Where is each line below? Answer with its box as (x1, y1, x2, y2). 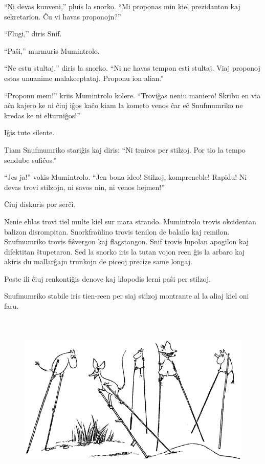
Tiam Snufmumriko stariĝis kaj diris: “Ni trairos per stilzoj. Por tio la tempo (4, 144, 246, 155)
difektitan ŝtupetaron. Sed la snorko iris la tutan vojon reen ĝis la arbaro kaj (4, 246, 245, 257)
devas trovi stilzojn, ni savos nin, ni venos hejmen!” (4, 181, 165, 192)
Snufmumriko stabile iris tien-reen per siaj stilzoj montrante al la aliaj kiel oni (4, 290, 249, 301)
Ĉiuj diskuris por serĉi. (4, 199, 76, 209)
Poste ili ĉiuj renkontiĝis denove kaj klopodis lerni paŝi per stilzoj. (4, 273, 211, 284)
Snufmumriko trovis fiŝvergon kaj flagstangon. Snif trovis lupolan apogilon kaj (4, 236, 249, 247)
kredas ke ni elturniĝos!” (4, 110, 80, 120)
